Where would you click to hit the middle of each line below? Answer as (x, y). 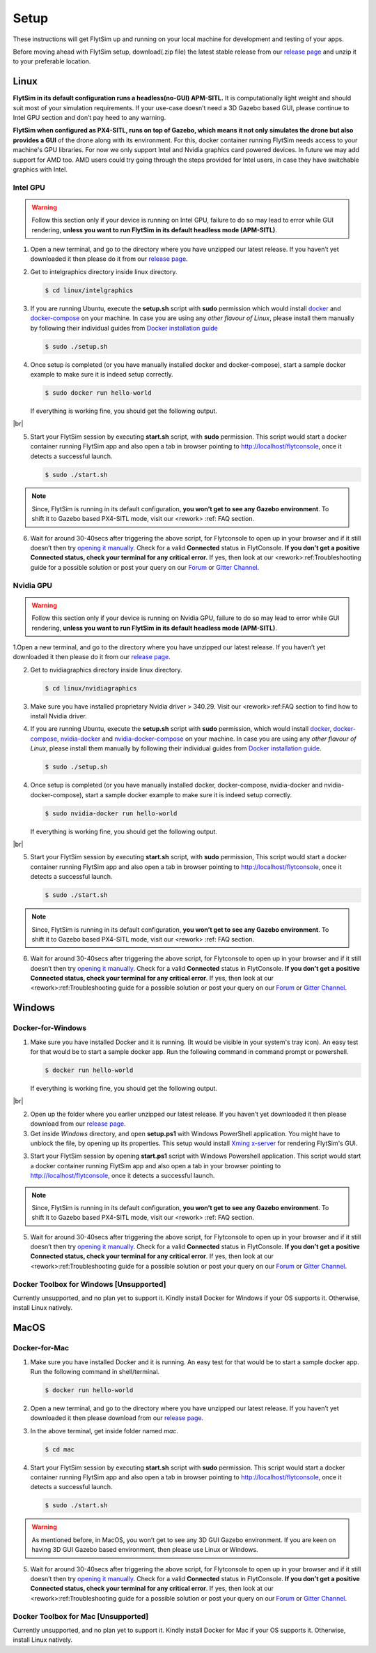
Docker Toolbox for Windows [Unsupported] (89, 1284)
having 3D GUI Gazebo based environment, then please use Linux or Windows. (145, 1550)
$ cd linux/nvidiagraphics (91, 688)
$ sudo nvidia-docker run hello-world (111, 813)
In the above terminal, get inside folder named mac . (104, 1431)
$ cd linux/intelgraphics (89, 290)
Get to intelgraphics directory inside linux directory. (104, 271)
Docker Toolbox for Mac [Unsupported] (81, 1616)
